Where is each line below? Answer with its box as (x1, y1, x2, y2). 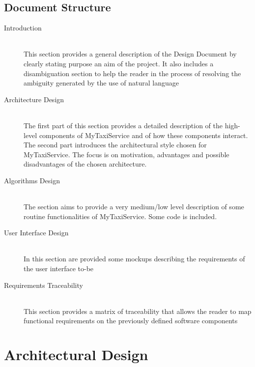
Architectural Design (4, 344, 148, 365)
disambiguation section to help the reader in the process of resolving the (24, 68, 241, 78)
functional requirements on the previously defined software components (24, 315, 238, 326)
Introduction (4, 23, 42, 33)
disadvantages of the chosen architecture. (24, 159, 147, 169)
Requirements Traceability (4, 280, 83, 290)
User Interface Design (4, 227, 69, 238)
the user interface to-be (24, 263, 94, 274)
